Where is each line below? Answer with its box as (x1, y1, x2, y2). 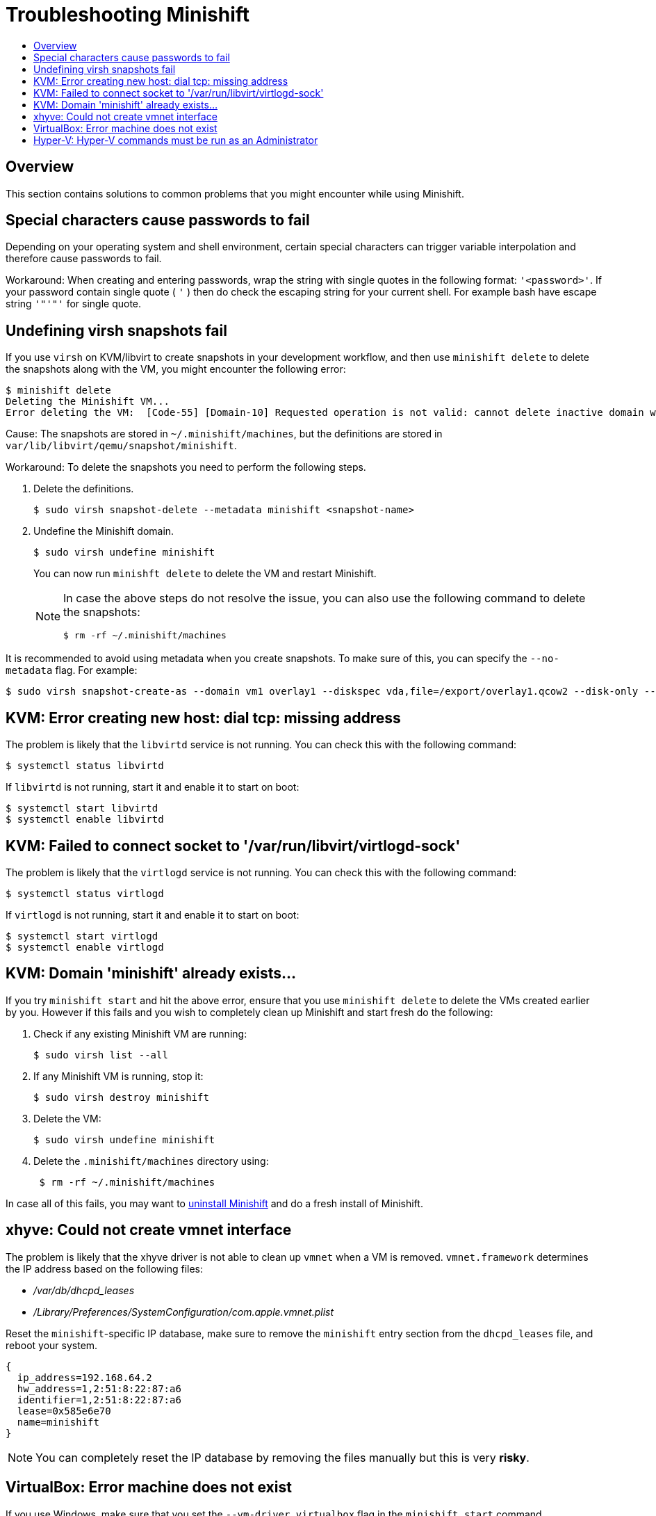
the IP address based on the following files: (6, 1262, 203, 1275)
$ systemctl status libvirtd (6, 760, 164, 772)
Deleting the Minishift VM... (6, 396, 170, 408)
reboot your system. (6, 1339, 98, 1351)
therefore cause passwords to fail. (6, 252, 162, 265)
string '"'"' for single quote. (6, 298, 142, 310)
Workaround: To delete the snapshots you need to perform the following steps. (6, 461, 366, 474)
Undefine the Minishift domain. (33, 525, 174, 538)
